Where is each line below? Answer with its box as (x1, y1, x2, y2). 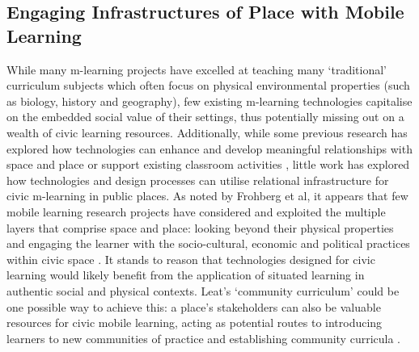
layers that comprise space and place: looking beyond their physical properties (6, 219, 394, 236)
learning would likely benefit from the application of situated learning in (6, 266, 365, 283)
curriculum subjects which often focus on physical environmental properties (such (6, 77, 410, 94)
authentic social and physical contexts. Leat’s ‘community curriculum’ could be (6, 282, 400, 299)
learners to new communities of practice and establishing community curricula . (6, 329, 401, 346)
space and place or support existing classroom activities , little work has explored (6, 156, 410, 173)
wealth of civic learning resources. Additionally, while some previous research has (6, 124, 408, 140)
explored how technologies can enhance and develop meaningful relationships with (6, 140, 413, 157)
